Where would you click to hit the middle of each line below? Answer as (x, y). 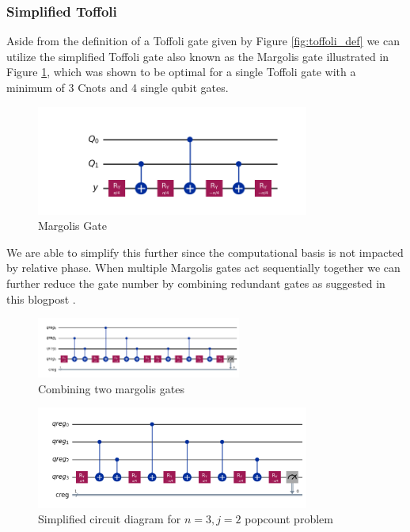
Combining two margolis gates (111, 388)
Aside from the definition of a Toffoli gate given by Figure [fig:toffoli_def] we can (203, 41)
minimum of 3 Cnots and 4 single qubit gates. (118, 87)
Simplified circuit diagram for (110, 519)
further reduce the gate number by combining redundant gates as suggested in (196, 283)
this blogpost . (41, 299)
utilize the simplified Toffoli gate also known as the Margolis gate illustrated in (198, 56)
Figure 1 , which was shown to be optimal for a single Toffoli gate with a (181, 72)
